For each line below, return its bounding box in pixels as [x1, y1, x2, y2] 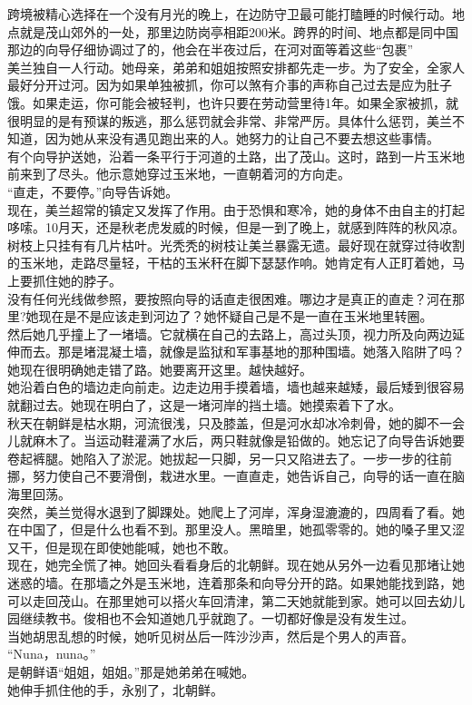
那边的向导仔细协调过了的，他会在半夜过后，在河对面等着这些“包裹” [7, 40, 414, 59]
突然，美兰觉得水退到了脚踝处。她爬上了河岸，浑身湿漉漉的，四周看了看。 [7, 502, 452, 521]
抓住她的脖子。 [32, 270, 122, 289]
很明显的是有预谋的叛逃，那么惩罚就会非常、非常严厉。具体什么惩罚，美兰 [7, 111, 452, 130]
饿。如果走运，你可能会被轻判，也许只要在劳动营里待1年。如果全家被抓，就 [7, 93, 458, 112]
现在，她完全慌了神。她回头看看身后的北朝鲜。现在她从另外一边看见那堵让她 [7, 555, 465, 574]
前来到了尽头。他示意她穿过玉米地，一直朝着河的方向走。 [7, 164, 350, 183]
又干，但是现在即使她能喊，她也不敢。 [7, 537, 236, 556]
